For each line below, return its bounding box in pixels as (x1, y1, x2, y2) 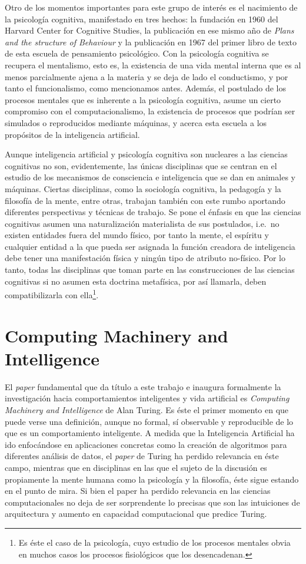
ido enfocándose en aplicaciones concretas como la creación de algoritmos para (5, 438, 287, 450)
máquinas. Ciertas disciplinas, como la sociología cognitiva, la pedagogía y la (5, 182, 281, 194)
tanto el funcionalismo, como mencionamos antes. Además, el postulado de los (5, 82, 286, 94)
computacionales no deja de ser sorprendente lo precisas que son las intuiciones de (5, 496, 300, 508)
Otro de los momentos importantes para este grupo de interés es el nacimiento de (5, 1, 298, 13)
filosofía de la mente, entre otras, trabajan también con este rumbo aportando (5, 194, 285, 206)
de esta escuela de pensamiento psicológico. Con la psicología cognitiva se (5, 47, 269, 60)
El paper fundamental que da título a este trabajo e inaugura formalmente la (5, 380, 281, 393)
